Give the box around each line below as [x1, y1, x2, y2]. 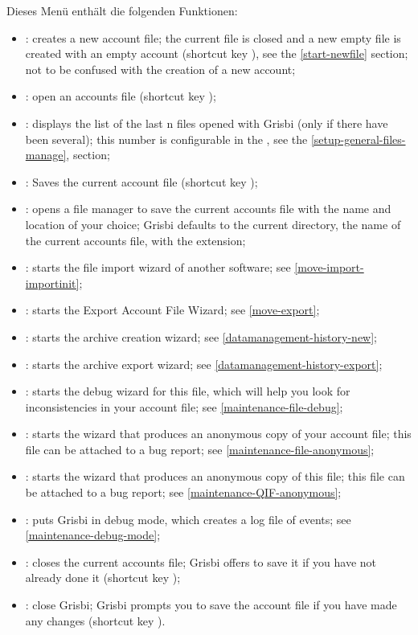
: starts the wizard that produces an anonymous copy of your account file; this [25, 425, 412, 442]
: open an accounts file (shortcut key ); [25, 88, 216, 104]
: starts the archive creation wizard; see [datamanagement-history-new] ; [25, 328, 378, 345]
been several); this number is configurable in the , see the [25, 130, 308, 147]
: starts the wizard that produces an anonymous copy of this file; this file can [25, 468, 405, 485]
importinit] [25, 274, 80, 291]
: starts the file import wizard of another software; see [25, 259, 291, 276]
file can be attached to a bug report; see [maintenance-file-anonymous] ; [25, 440, 375, 457]
